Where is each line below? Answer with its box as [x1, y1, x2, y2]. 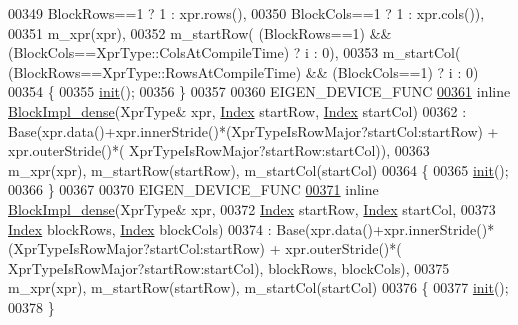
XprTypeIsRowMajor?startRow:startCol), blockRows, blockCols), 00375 [8, 257, 450, 278]
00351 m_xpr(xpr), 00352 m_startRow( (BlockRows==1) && [8, 22, 392, 43]
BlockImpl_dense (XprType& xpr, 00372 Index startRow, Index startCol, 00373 [8, 198, 496, 219]
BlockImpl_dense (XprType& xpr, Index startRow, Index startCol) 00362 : [8, 100, 467, 121]
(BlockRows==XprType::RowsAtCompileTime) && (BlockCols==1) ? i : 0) [8, 61, 479, 82]
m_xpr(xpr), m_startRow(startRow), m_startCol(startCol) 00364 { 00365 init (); [8, 159, 509, 180]
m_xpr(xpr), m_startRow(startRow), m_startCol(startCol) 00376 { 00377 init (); [8, 277, 509, 298]
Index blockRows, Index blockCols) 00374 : [8, 218, 272, 239]
